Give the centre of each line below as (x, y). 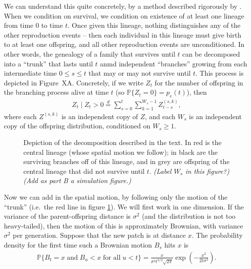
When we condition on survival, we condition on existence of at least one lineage (124, 15)
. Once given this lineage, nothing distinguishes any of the (154, 25)
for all (112, 258)
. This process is (219, 73)
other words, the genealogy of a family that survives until (90, 53)
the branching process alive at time (56, 92)
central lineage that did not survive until (84, 171)
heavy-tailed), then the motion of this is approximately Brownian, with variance (124, 225)
